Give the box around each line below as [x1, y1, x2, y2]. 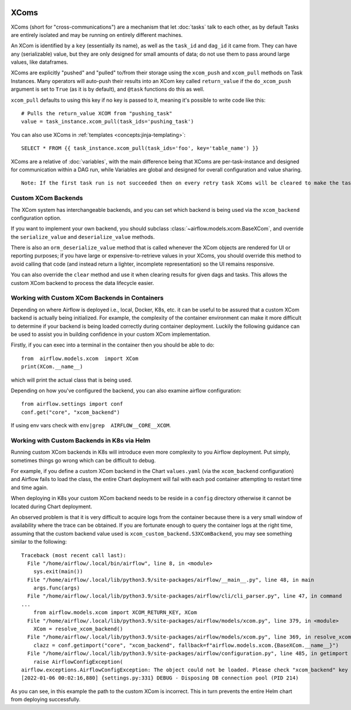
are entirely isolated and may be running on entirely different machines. [11, 31, 183, 38]
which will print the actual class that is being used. [11, 376, 133, 383]
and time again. [11, 483, 48, 491]
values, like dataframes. [11, 59, 68, 66]
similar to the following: [11, 538, 67, 546]
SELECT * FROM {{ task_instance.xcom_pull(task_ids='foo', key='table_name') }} [21, 145, 259, 152]
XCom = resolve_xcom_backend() [33, 626, 123, 632]
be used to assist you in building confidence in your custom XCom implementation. [11, 331, 211, 338]
